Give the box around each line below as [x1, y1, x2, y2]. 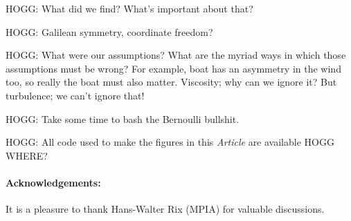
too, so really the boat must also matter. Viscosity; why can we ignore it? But [6, 75, 337, 89]
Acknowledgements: [6, 175, 101, 189]
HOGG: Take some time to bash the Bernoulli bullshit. [6, 111, 240, 126]
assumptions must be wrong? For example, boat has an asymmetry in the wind [6, 61, 341, 75]
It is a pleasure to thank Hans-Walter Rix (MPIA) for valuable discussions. [6, 202, 325, 216]
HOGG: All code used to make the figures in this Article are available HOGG [6, 135, 334, 149]
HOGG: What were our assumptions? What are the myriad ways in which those [6, 48, 346, 62]
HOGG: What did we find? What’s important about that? [6, 1, 253, 15]
